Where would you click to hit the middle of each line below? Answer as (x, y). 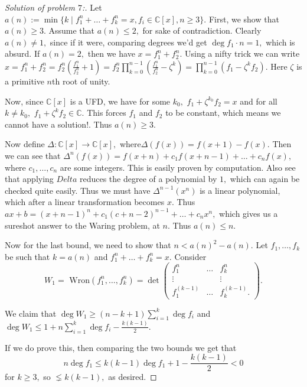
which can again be (265, 179)
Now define (25, 144)
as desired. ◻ (133, 377)
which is (280, 42)
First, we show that (244, 19)
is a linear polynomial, (240, 190)
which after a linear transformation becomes (85, 202)
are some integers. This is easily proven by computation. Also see (178, 167)
